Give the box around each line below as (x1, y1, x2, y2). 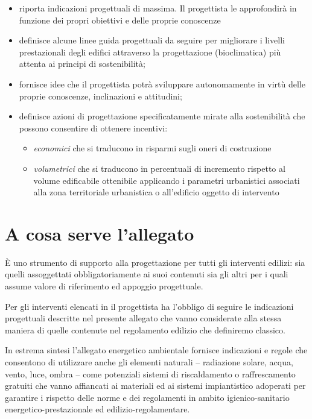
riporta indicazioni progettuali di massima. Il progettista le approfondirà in (19, 2, 297, 14)
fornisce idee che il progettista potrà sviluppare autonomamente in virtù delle (19, 77, 305, 90)
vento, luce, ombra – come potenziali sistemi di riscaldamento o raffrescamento (5, 367, 296, 380)
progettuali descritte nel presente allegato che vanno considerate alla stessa (5, 312, 282, 324)
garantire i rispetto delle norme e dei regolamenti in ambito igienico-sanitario (5, 391, 290, 403)
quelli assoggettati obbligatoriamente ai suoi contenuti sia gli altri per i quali (5, 268, 288, 280)
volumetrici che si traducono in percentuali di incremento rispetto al (33, 162, 285, 174)
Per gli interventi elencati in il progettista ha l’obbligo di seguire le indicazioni (5, 300, 294, 312)
